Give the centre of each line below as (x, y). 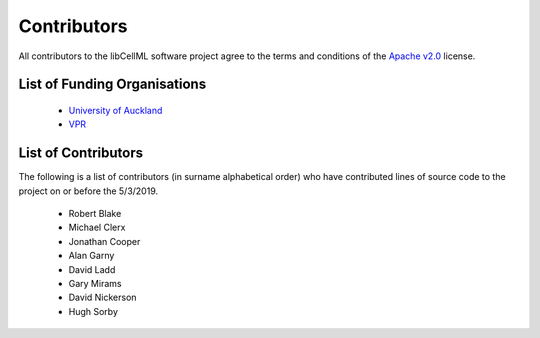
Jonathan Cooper (104, 241)
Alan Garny (91, 256)
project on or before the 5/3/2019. (88, 191)
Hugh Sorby (93, 311)
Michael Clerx (97, 227)
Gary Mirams (95, 283)
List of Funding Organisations (112, 84)
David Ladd (92, 269)
